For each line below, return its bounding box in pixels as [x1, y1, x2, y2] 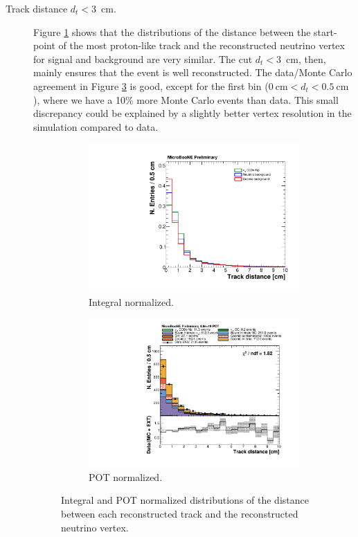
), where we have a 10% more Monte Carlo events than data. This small [33, 92, 339, 107]
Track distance [6, 1, 68, 15]
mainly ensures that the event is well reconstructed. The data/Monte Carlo [33, 65, 352, 80]
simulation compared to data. [33, 119, 159, 134]
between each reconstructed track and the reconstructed [61, 507, 298, 520]
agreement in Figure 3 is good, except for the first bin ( [33, 78, 269, 93]
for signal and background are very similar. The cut [33, 51, 253, 66]
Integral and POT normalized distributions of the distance [61, 493, 309, 507]
